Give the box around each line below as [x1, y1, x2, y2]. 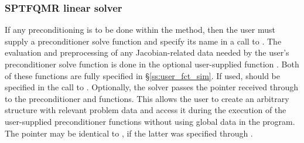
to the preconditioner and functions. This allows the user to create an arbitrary [5, 92, 289, 104]
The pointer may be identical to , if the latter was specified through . [5, 127, 253, 139]
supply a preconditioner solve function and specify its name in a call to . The [5, 35, 282, 47]
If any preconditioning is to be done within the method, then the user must [5, 23, 275, 36]
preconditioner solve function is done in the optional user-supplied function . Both [5, 58, 299, 70]
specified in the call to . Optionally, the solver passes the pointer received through [5, 81, 299, 93]
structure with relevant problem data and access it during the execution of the [5, 104, 286, 116]
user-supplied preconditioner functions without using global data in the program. [5, 115, 295, 127]
